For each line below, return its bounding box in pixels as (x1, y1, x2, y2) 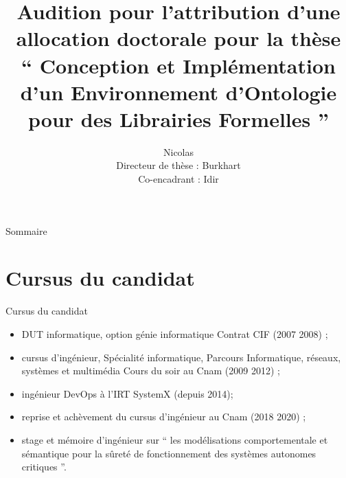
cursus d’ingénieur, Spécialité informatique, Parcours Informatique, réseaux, (21, 350, 341, 364)
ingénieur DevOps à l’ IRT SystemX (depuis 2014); (21, 386, 233, 400)
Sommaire (5, 223, 47, 238)
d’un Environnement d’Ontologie (20, 78, 337, 106)
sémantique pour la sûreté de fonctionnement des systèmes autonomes (21, 446, 316, 460)
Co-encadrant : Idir (138, 172, 219, 186)
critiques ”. (21, 459, 67, 474)
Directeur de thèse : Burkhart (116, 158, 241, 172)
